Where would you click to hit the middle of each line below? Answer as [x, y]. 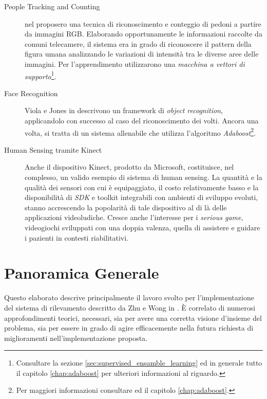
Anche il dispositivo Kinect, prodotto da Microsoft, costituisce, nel [129, 167]
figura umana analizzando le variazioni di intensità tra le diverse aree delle [142, 54]
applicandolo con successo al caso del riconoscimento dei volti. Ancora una [142, 120]
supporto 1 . [41, 75]
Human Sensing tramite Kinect [53, 149]
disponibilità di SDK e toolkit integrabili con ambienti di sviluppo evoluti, [141, 197]
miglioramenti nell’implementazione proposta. [76, 338]
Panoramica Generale [82, 273]
